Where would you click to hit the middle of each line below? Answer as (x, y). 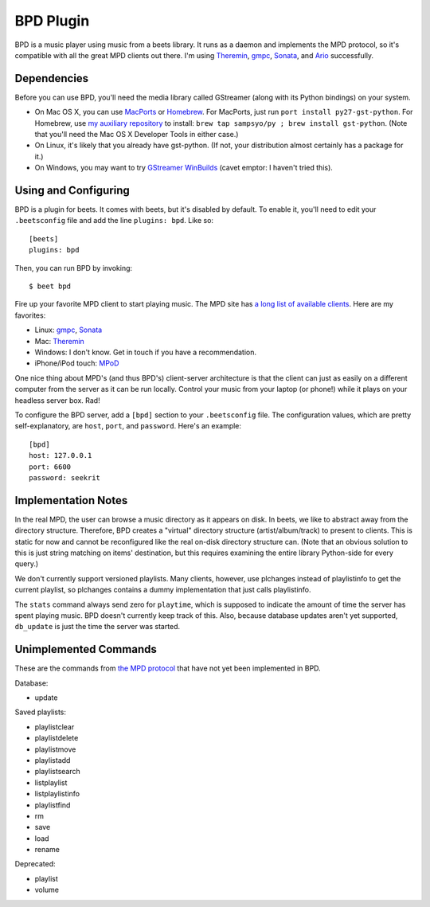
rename (47, 850)
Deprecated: (35, 864)
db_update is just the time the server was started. (98, 627)
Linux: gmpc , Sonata (68, 330)
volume (47, 890)
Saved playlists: (41, 712)
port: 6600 (50, 467)
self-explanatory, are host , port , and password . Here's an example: (128, 426)
